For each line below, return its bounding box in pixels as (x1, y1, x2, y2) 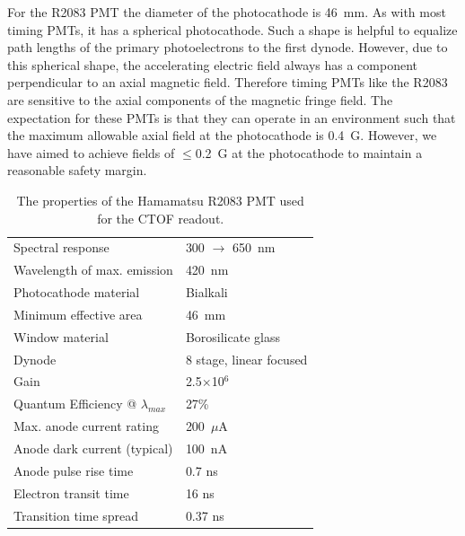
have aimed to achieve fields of (7, 143, 175, 162)
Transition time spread (13, 505, 139, 524)
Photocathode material (13, 283, 140, 302)
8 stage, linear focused (185, 349, 308, 368)
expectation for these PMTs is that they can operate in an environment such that (7, 108, 456, 127)
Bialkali (185, 283, 228, 302)
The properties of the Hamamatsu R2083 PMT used (16, 190, 304, 209)
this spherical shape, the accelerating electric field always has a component (7, 55, 418, 74)
